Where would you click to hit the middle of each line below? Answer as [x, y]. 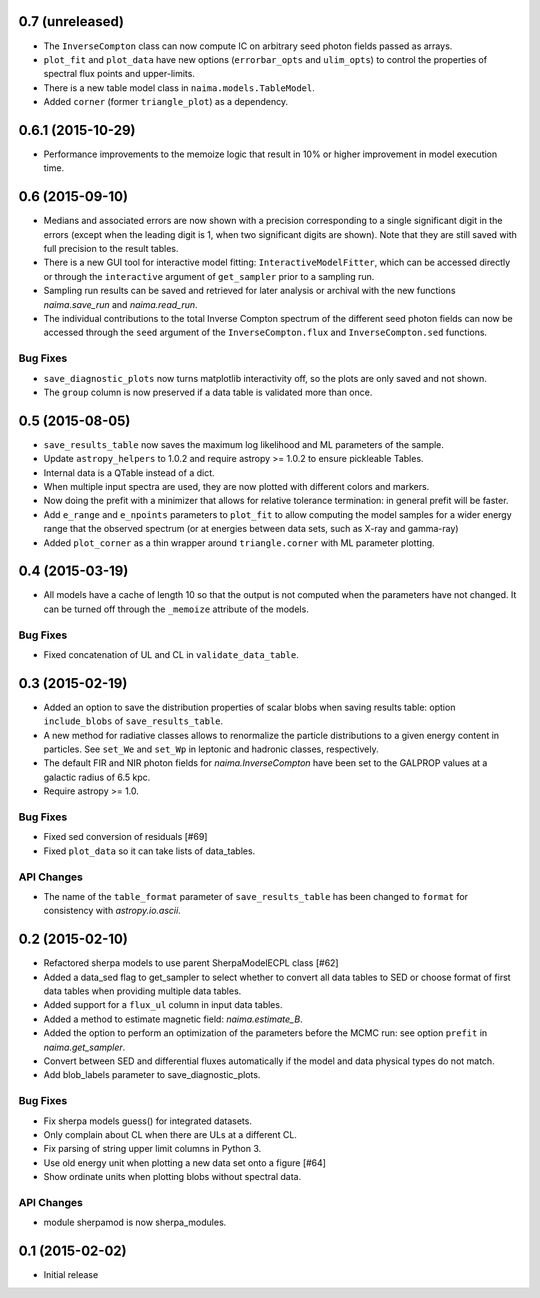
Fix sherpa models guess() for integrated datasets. [147, 1121]
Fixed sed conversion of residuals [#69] [125, 837]
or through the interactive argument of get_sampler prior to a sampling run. [209, 276]
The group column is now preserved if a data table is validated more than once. [208, 392]
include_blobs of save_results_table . [133, 721]
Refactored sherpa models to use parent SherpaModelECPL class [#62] [191, 963]
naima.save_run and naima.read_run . [121, 304]
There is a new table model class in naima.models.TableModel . [179, 87]
